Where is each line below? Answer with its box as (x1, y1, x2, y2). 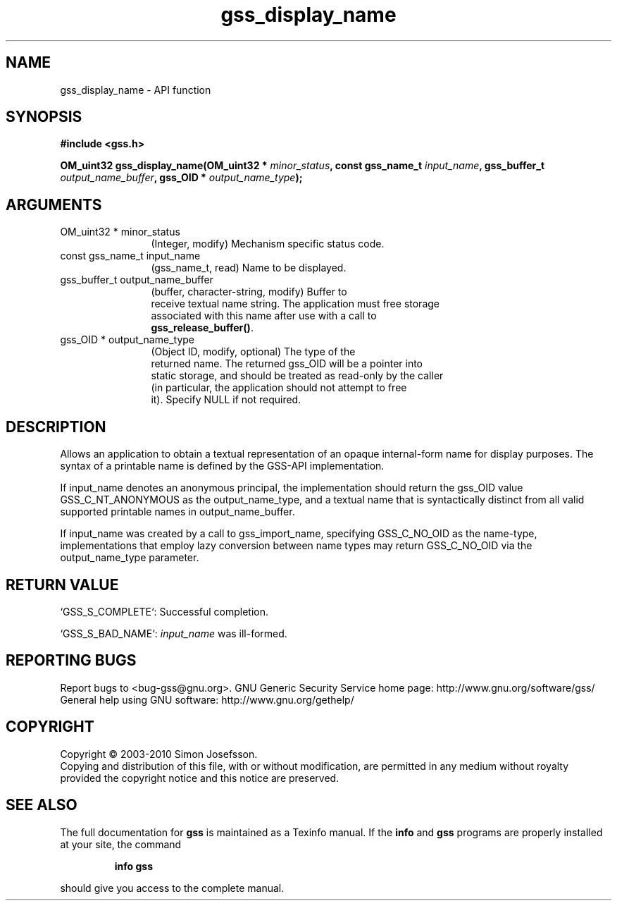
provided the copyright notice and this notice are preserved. (60, 771, 339, 784)
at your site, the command (60, 838, 182, 850)
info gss (114, 859, 154, 872)
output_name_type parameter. (60, 551, 199, 564)
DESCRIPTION (6, 417, 106, 436)
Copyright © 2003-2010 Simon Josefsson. (60, 747, 258, 760)
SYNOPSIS (6, 108, 82, 126)
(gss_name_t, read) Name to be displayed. (151, 262, 347, 274)
